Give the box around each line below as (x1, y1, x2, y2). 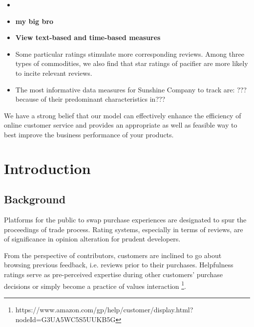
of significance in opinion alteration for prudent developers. (4, 234, 181, 244)
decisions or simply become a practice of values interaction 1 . (4, 279, 186, 291)
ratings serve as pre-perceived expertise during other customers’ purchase (4, 269, 223, 280)
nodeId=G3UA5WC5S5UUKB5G (15, 314, 116, 324)
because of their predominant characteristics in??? (15, 94, 166, 104)
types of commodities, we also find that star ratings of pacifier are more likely (15, 58, 248, 68)
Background (4, 192, 66, 207)
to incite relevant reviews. (15, 67, 92, 78)
